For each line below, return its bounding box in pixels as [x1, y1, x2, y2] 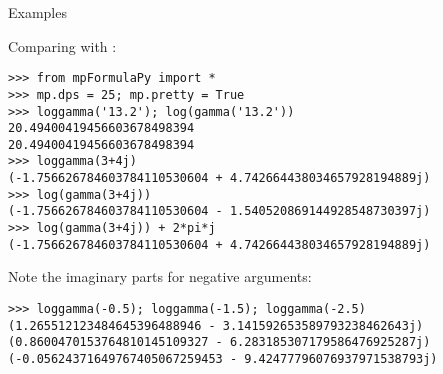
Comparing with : [8, 35, 117, 56]
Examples [8, 2, 67, 22]
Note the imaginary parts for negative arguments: [8, 266, 312, 287]
